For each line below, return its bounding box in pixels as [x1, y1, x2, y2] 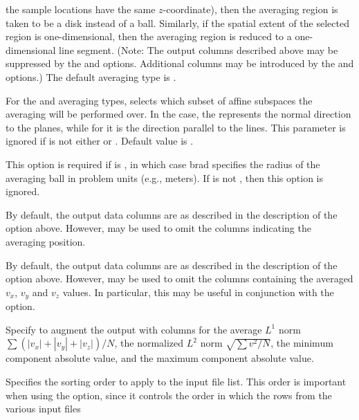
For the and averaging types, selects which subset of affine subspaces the [6, 93, 313, 107]
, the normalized [114, 336, 184, 350]
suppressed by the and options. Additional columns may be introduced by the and [6, 56, 354, 71]
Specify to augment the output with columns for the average [6, 322, 262, 336]
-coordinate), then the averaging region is [163, 2, 338, 16]
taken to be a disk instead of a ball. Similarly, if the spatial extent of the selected [6, 15, 349, 30]
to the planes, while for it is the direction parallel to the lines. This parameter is [6, 120, 346, 134]
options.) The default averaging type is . [6, 69, 176, 84]
